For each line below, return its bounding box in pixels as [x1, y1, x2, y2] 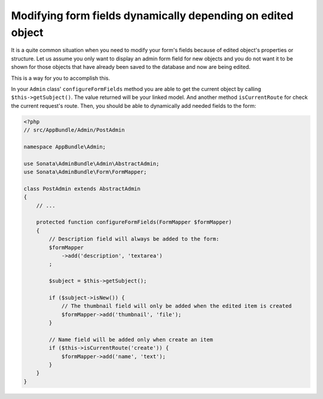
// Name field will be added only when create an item [48, 336, 214, 343]
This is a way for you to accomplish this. [11, 74, 110, 81]
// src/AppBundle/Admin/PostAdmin [23, 126, 125, 134]
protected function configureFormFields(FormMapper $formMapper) [36, 219, 232, 226]
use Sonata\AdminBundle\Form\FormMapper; [23, 168, 147, 176]
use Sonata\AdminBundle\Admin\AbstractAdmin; [23, 160, 160, 167]
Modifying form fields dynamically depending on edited [11, 9, 294, 22]
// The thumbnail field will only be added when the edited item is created [61, 303, 292, 310]
